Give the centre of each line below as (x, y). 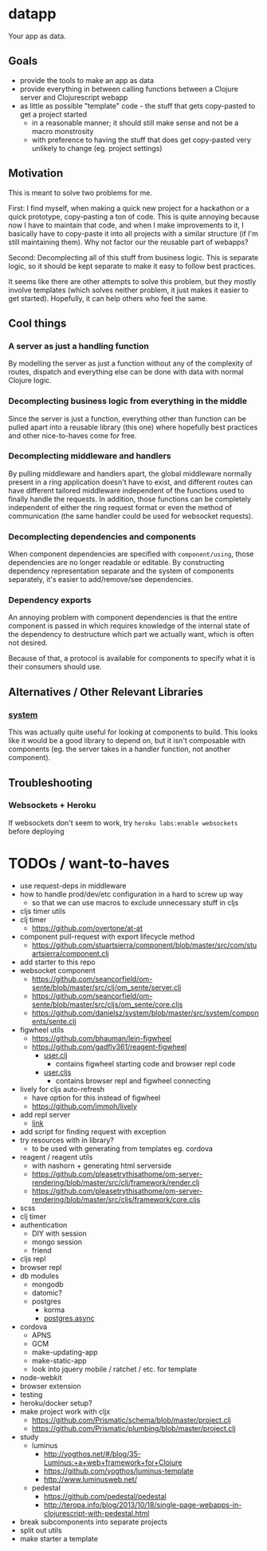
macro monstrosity (63, 131)
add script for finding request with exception (93, 1131)
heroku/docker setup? (56, 1403)
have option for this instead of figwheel (96, 1098)
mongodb (47, 1284)
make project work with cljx (65, 1411)
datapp (32, 14)
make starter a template (59, 1538)
